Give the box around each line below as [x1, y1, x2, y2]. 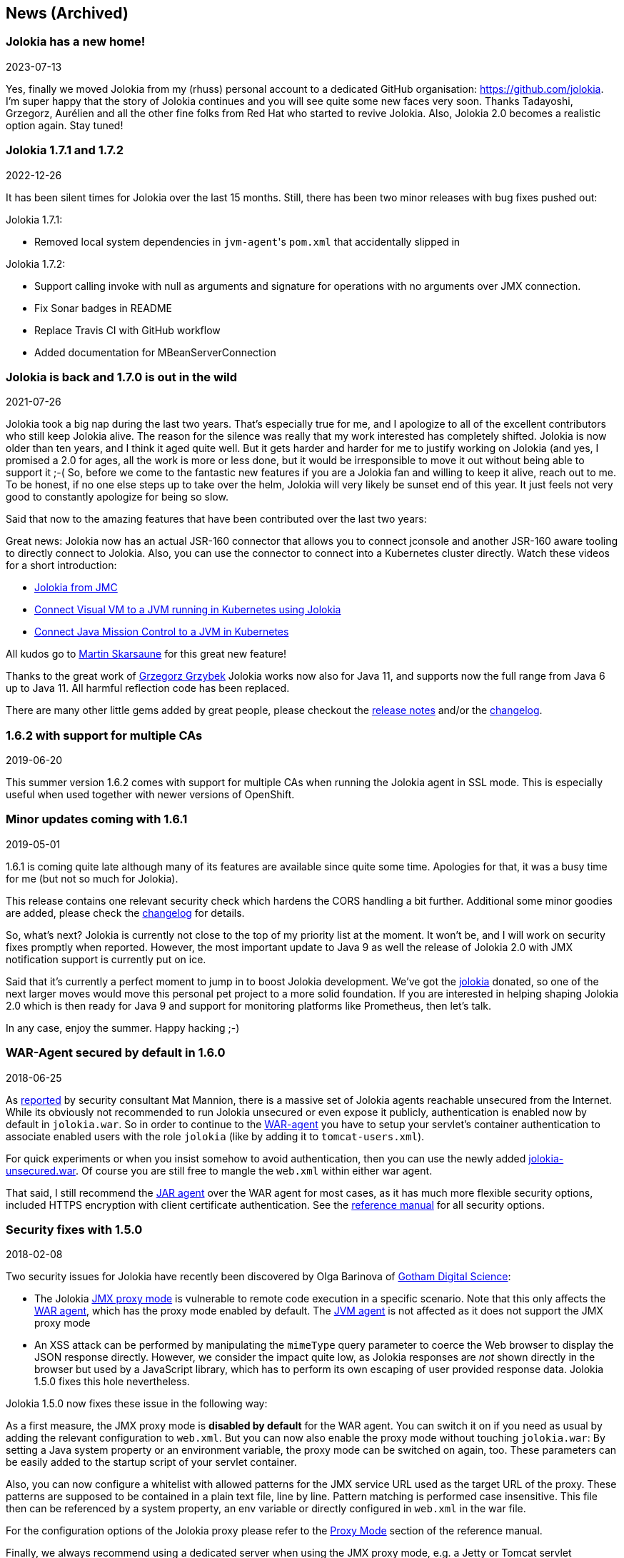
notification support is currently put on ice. [6, 953, 206, 965]
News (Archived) [6, 4, 129, 22]
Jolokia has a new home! [6, 34, 146, 49]
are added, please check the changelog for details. [6, 906, 245, 919]
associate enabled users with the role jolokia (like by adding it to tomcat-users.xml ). [6, 1130, 425, 1142]
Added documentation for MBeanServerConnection [34, 346, 276, 358]
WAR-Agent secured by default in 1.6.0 [6, 1045, 226, 1060]
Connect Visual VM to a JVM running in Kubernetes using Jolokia [34, 603, 341, 616]
